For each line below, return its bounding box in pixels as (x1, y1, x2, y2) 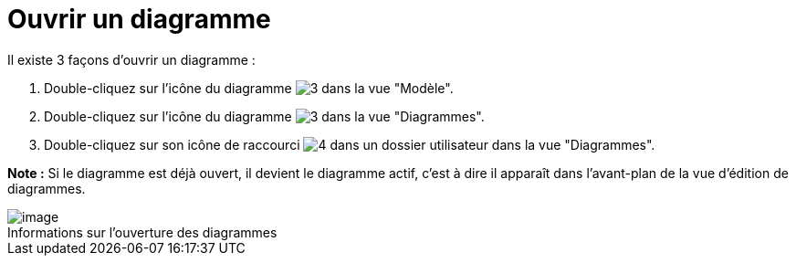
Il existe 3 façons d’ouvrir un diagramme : (7, 51, 256, 68)
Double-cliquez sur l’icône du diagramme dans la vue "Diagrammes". (44, 108, 485, 124)
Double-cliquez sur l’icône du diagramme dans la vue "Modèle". (44, 79, 454, 96)
